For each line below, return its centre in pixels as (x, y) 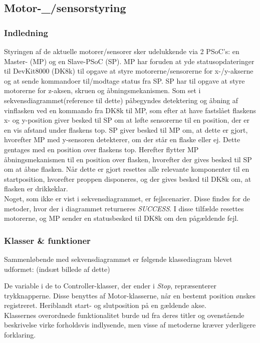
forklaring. (20, 335)
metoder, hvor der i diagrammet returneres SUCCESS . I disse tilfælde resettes (124, 208)
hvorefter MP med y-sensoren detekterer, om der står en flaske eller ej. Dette (122, 139)
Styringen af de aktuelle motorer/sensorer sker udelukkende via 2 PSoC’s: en (122, 51)
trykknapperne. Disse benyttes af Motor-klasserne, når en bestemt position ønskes (130, 295)
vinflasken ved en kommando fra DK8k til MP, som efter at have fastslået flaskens (130, 110)
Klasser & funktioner (47, 240)
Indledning (26, 32)
